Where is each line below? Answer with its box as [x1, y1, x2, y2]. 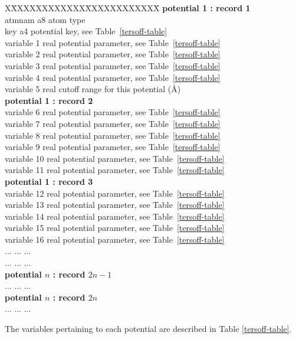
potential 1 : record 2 [5, 94, 93, 106]
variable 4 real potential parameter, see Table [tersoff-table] [5, 71, 221, 83]
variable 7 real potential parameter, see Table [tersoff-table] [5, 117, 221, 129]
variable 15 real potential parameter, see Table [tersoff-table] [5, 221, 225, 234]
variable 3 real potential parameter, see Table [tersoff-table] [5, 59, 221, 71]
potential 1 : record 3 [5, 175, 93, 187]
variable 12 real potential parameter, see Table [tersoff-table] [5, 187, 225, 199]
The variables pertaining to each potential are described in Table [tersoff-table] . [5, 322, 292, 335]
